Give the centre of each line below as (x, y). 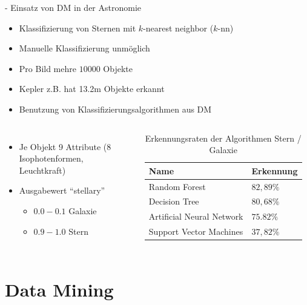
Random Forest (177, 186)
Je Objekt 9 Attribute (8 (65, 146)
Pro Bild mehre (48, 68)
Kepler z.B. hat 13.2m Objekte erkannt (92, 89)
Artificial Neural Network (196, 216)
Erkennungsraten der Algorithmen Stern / (223, 138)
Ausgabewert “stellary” (62, 190)
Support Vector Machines (196, 231)
